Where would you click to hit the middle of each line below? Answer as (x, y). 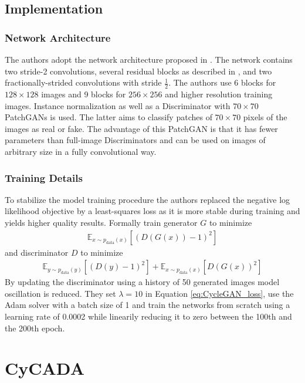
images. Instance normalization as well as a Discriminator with (118, 105)
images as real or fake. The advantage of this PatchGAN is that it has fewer (141, 128)
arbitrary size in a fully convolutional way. (81, 151)
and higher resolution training (219, 94)
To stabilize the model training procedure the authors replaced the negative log (148, 199)
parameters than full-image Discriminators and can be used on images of (135, 140)
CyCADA (45, 368)
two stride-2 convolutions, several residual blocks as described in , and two (138, 71)
